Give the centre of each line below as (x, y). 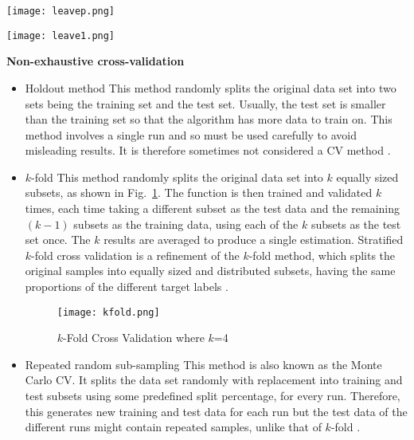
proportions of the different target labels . (127, 287)
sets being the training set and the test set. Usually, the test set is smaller (205, 103)
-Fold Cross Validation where (134, 338)
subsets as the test (356, 224)
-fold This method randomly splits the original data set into (177, 177)
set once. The (58, 240)
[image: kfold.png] (108, 312)
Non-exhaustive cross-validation (96, 61)
